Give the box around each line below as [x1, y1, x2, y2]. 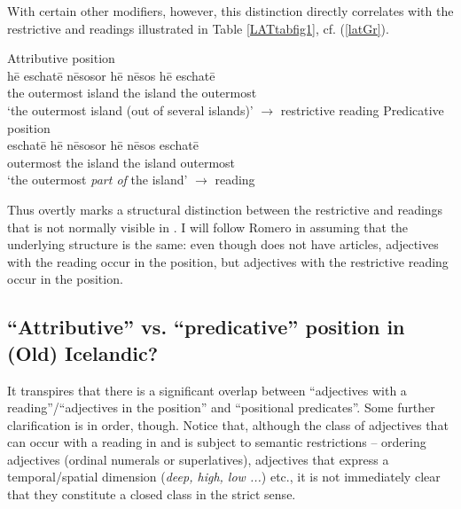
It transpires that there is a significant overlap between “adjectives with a [7, 380, 407, 399]
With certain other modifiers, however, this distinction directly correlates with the [7, 2, 454, 20]
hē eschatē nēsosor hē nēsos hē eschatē [7, 66, 215, 84]
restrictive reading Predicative [280, 100, 444, 119]
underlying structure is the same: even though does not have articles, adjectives [7, 235, 439, 254]
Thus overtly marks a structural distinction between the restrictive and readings [7, 200, 443, 218]
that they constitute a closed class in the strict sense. [7, 485, 296, 504]
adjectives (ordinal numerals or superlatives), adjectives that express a [7, 450, 389, 468]
